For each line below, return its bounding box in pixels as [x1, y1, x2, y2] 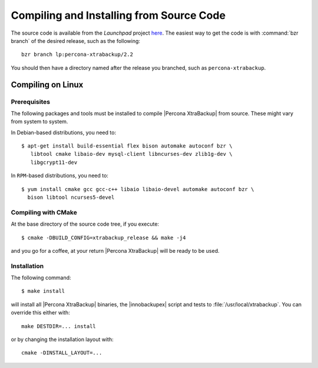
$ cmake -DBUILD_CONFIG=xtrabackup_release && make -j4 [21, 234, 186, 241]
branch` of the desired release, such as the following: [11, 37, 141, 44]
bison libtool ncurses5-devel [27, 194, 115, 200]
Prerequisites [11, 98, 50, 106]
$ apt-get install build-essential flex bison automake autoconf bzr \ [21, 143, 233, 149]
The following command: [11, 274, 71, 282]
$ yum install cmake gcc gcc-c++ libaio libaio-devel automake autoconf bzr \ [21, 186, 254, 192]
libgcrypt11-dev [30, 159, 78, 166]
